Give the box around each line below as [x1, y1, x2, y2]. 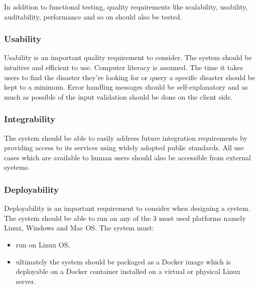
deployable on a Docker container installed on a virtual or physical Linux [16, 266, 240, 276]
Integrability [4, 113, 56, 125]
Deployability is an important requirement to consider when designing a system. [4, 203, 250, 213]
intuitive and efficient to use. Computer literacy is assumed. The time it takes [4, 62, 243, 72]
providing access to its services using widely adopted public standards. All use [4, 142, 244, 153]
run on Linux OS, [16, 239, 70, 249]
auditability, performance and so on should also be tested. [4, 11, 182, 22]
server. [16, 275, 36, 286]
